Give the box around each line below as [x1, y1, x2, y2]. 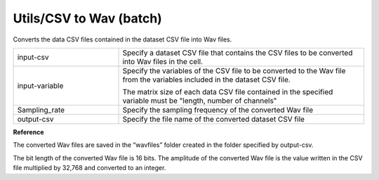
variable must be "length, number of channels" [122, 96, 277, 105]
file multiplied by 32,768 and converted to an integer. [13, 164, 166, 172]
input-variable [17, 81, 64, 91]
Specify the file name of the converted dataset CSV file [122, 114, 305, 124]
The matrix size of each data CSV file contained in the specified [122, 86, 333, 96]
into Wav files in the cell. [122, 56, 204, 66]
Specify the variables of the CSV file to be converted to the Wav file [122, 65, 346, 75]
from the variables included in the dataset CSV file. [122, 75, 291, 84]
